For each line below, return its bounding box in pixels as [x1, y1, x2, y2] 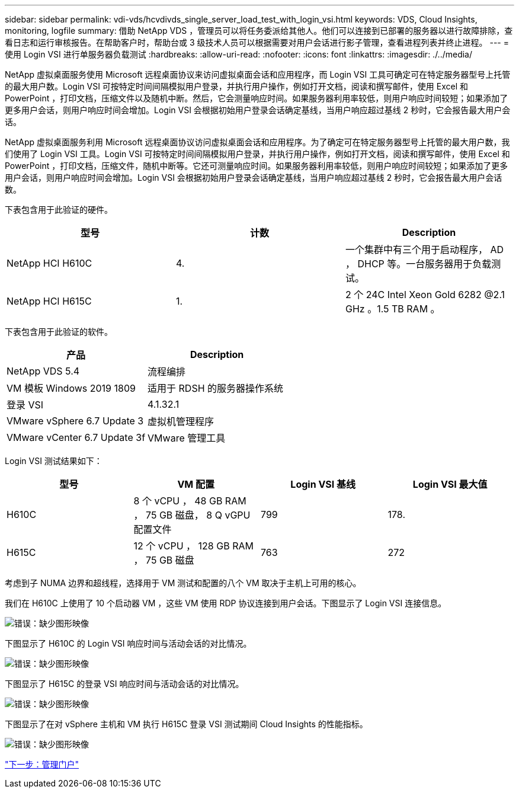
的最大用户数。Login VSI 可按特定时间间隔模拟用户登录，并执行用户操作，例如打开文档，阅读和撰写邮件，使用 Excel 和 [5, 81, 469, 91]
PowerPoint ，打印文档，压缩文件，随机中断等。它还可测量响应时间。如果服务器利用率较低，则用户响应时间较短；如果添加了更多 [5, 161, 508, 171]
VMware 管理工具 [148, 432, 226, 444]
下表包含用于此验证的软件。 [5, 327, 113, 337]
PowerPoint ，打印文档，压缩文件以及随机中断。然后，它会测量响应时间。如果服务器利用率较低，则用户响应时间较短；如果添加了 [5, 93, 508, 103]
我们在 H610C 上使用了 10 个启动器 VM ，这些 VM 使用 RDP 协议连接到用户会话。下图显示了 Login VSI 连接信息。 [5, 598, 447, 608]
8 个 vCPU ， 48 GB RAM [133, 495, 246, 507]
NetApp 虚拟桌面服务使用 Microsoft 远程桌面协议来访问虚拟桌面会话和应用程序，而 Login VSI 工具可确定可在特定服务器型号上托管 [5, 69, 511, 79]
